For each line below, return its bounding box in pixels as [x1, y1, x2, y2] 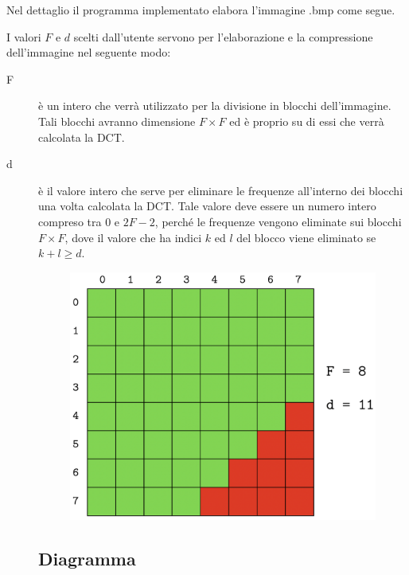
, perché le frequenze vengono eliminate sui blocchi [154, 213, 402, 229]
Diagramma [38, 546, 136, 570]
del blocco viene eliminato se [236, 229, 376, 245]
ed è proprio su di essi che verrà [229, 112, 384, 129]
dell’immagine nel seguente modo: [6, 44, 171, 61]
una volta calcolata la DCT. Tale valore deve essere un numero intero [38, 198, 376, 214]
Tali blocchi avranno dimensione [38, 112, 196, 129]
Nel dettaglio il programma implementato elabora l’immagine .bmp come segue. [6, 2, 395, 18]
